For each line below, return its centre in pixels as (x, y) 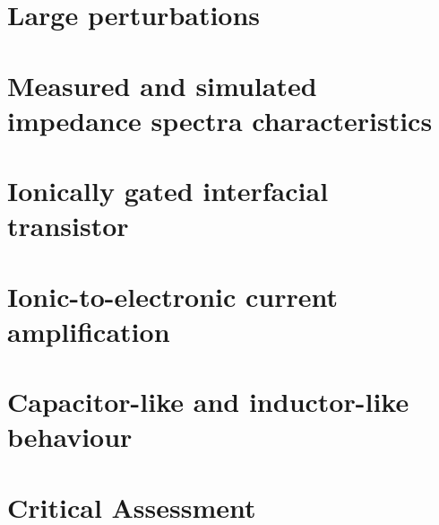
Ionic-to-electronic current (173, 296)
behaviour (70, 437)
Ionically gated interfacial (168, 191)
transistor (68, 226)
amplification (89, 331)
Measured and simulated (162, 85)
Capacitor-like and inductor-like (208, 402)
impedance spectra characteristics (220, 120)
